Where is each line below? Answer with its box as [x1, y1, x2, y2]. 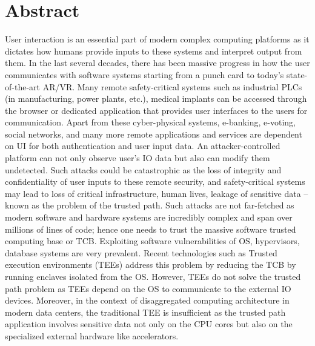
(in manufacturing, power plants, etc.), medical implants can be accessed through [5, 92, 307, 105]
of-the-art [5, 80, 40, 93]
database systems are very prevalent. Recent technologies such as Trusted [5, 246, 277, 259]
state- [286, 68, 308, 81]
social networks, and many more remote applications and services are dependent [5, 127, 302, 140]
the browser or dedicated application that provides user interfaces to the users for [5, 104, 308, 116]
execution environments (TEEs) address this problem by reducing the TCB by [5, 258, 296, 271]
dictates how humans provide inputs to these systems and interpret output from [5, 44, 302, 57]
